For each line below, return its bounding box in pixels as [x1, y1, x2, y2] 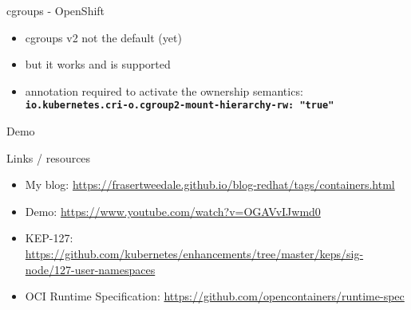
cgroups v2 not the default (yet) [25, 29, 182, 45]
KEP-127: [25, 230, 73, 246]
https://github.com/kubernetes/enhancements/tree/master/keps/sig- [25, 245, 364, 261]
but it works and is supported [25, 56, 171, 73]
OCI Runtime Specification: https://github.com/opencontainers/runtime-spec [25, 288, 405, 304]
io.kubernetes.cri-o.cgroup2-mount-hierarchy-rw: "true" [25, 100, 334, 112]
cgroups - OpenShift [6, 2, 105, 18]
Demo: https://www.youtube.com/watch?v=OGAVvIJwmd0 [25, 202, 321, 219]
